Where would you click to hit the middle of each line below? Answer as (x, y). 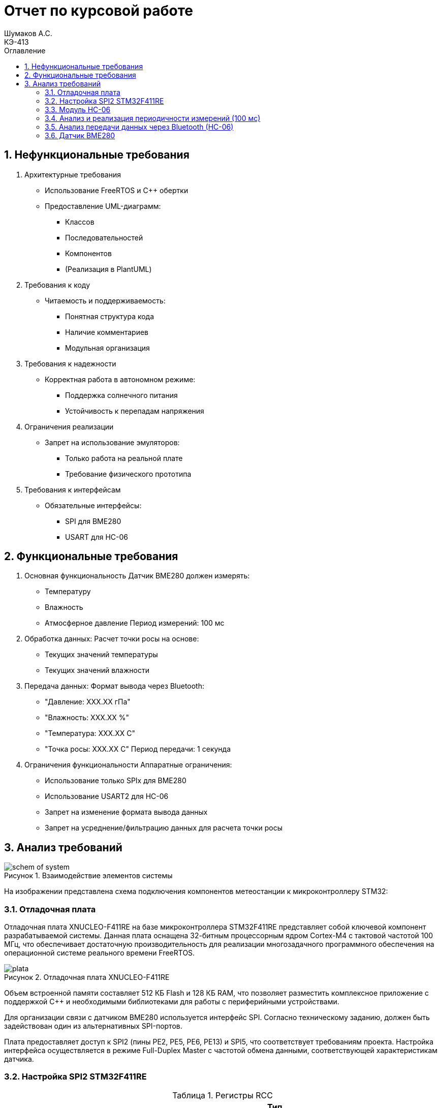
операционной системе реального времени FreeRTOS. (100, 953)
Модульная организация (107, 348)
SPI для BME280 (93, 521)
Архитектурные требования (73, 174)
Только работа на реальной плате (124, 458)
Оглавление (25, 50)
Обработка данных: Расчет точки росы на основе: (112, 639)
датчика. (19, 1059)
